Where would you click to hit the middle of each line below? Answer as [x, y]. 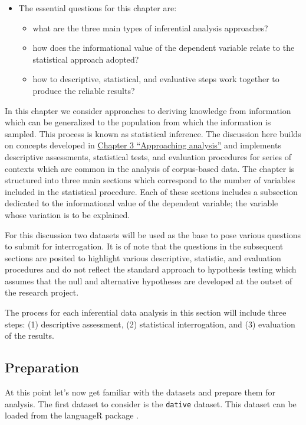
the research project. [42, 292]
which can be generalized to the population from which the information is [138, 122]
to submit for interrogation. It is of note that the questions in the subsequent [144, 246]
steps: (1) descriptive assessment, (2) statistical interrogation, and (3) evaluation [150, 324]
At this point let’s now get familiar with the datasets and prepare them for [140, 392]
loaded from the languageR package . [72, 415]
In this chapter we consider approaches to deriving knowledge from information [148, 110]
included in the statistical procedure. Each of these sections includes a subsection [151, 191]
